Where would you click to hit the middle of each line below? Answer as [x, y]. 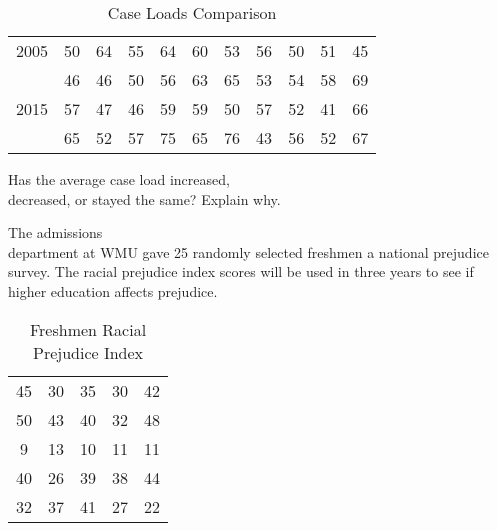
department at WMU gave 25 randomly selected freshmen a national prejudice [248, 251]
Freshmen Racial [88, 329]
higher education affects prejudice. [113, 290]
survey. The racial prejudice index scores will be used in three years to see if [241, 271]
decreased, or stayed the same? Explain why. [144, 198]
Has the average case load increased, [119, 179]
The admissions [55, 232]
